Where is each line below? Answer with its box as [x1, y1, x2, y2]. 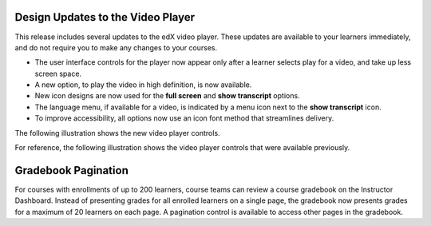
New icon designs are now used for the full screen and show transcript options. [34, 91, 300, 101]
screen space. [34, 69, 82, 78]
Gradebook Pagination [14, 164, 129, 177]
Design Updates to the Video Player [14, 10, 196, 24]
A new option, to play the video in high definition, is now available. [34, 80, 252, 89]
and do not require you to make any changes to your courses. [14, 42, 218, 52]
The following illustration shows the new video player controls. [14, 128, 220, 137]
